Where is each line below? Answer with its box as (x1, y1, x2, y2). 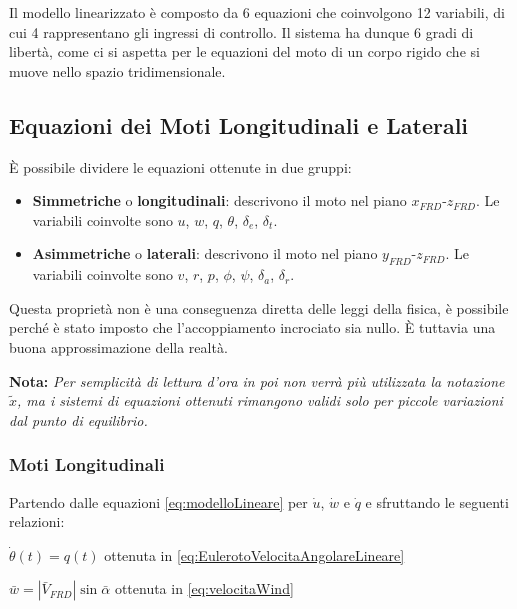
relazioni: (9, 511, 65, 532)
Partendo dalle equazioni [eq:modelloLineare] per (9, 491, 308, 512)
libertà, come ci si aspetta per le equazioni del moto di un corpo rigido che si (9, 41, 480, 62)
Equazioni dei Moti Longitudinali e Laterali (9, 109, 469, 140)
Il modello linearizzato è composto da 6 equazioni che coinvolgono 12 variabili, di (9, 2, 505, 22)
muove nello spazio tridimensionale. (9, 60, 226, 81)
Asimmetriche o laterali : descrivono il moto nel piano (32, 243, 378, 264)
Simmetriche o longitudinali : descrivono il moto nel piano (32, 190, 407, 211)
